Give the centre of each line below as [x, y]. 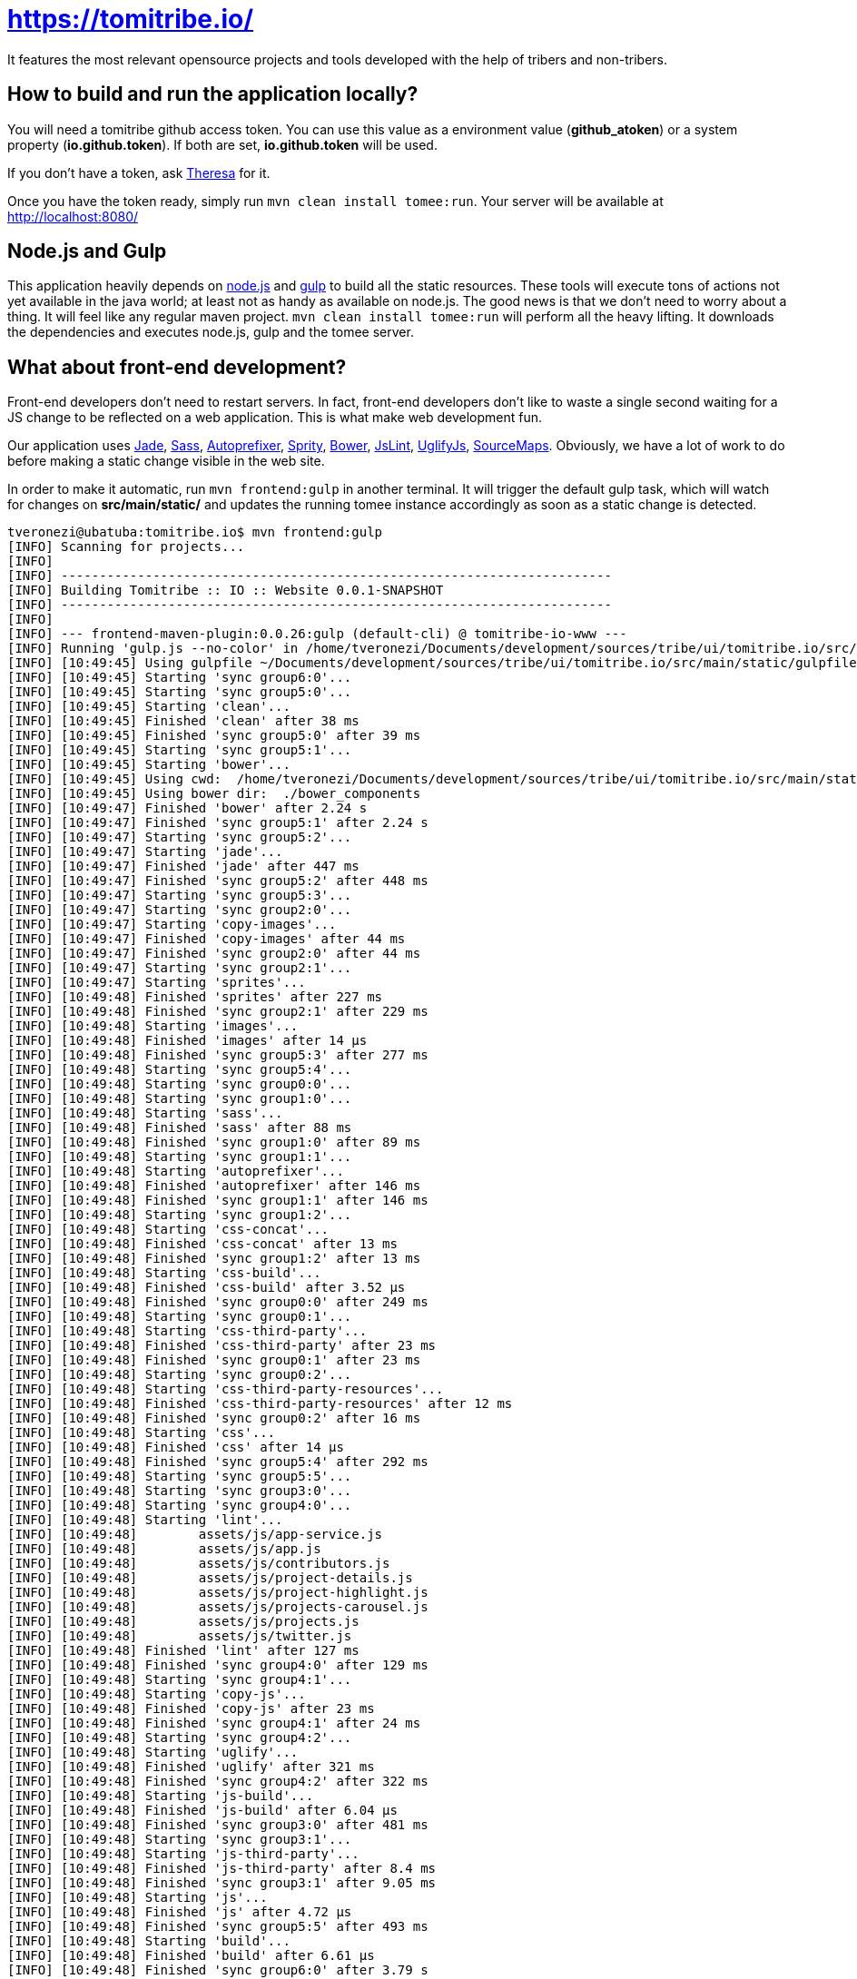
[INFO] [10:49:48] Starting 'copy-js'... [157, 1694]
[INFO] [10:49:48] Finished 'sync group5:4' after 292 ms [218, 1462]
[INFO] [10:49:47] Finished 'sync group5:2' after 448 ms [218, 881]
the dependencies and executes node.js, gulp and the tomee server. [211, 332]
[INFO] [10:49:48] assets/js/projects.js [183, 1622]
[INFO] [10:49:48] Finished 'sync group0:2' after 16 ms [214, 1418]
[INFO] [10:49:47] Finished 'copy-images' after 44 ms [207, 939]
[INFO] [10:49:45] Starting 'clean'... [149, 707]
